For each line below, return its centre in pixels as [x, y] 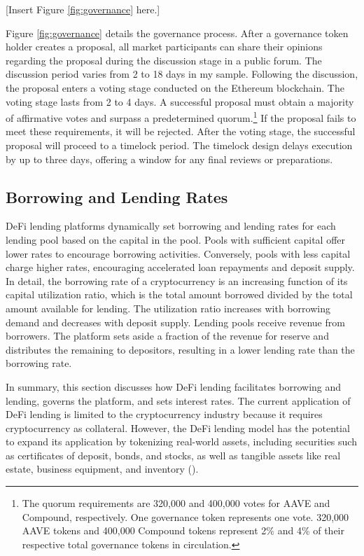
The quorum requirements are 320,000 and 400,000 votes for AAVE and [176, 503]
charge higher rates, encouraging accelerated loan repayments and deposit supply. [180, 267]
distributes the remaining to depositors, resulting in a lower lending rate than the [180, 349]
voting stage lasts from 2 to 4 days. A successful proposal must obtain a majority [180, 101]
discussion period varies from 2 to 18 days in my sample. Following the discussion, [182, 74]
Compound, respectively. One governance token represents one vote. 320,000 [185, 516]
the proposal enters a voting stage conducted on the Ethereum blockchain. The [175, 87]
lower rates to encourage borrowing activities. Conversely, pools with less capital [178, 253]
